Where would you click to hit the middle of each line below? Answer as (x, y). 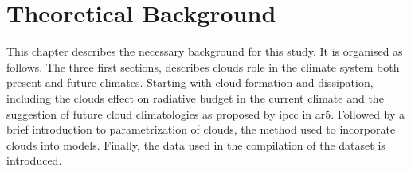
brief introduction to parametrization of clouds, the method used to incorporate (201, 129)
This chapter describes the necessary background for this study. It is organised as (205, 51)
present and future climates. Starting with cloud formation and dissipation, (190, 82)
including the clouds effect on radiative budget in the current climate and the (195, 97)
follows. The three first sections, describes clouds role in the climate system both (203, 66)
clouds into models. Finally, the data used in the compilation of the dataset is (196, 144)
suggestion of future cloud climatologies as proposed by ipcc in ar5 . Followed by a (206, 113)
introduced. (34, 160)
